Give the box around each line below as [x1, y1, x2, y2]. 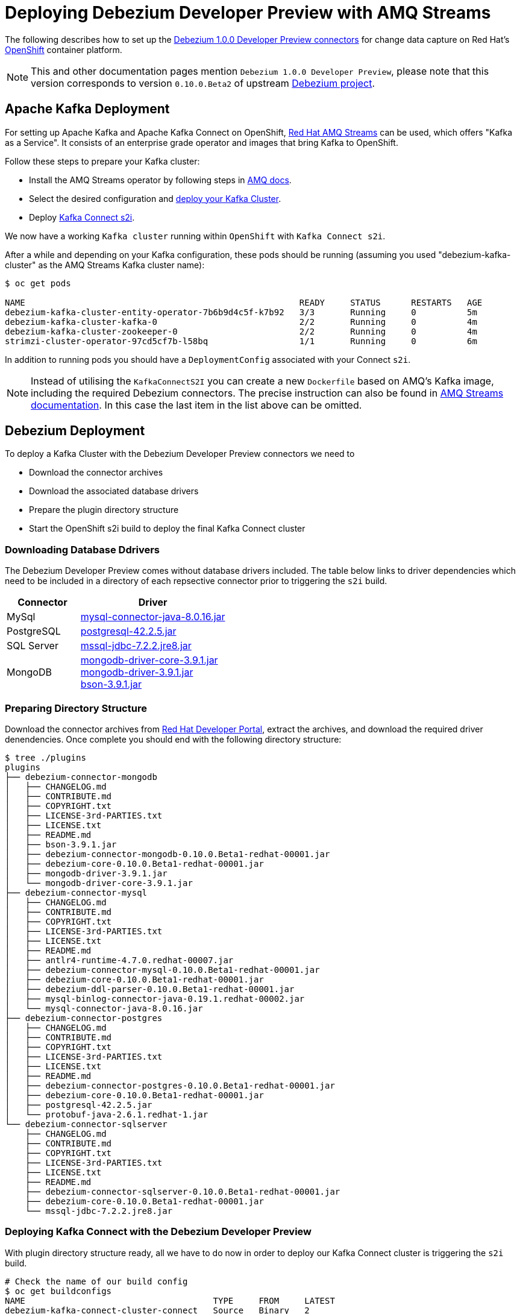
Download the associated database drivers [29, 486, 199, 497]
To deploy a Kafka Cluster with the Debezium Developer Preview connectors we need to [5, 448, 355, 459]
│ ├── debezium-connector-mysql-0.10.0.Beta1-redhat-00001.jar [5, 964, 320, 975]
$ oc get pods [5, 278, 71, 288]
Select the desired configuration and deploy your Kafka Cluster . [29, 193, 281, 204]
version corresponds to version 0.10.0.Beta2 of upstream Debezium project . [31, 77, 375, 89]
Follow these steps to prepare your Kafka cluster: [5, 156, 200, 166]
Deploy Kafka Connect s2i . [29, 212, 135, 222]
